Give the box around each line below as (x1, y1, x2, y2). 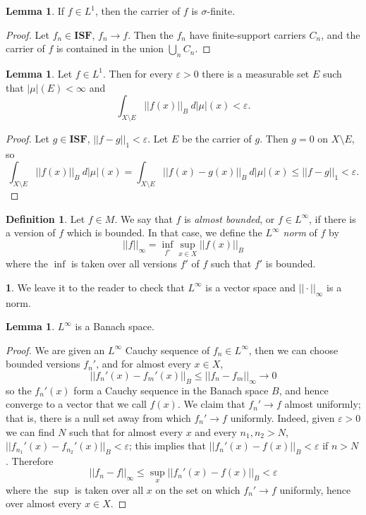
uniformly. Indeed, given (230, 410, 335, 425)
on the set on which (155, 482, 240, 497)
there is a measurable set (202, 66, 310, 80)
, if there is (309, 211, 356, 226)
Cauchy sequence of (125, 342, 210, 357)
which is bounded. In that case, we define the (66, 225, 262, 240)
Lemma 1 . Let (6, 66, 73, 80)
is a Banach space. (75, 319, 154, 334)
